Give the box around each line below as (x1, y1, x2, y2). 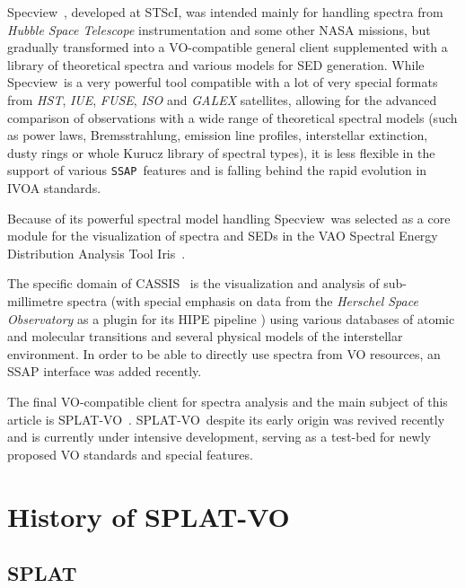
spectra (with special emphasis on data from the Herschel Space (66, 291, 418, 310)
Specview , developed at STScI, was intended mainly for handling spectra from (7, 3, 443, 21)
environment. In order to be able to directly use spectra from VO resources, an (7, 344, 441, 363)
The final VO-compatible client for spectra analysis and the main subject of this (7, 391, 448, 410)
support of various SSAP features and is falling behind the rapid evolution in (7, 161, 427, 180)
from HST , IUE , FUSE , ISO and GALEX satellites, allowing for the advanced (7, 90, 437, 109)
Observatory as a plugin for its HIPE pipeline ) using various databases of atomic (7, 309, 455, 328)
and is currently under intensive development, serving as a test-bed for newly (7, 427, 431, 446)
